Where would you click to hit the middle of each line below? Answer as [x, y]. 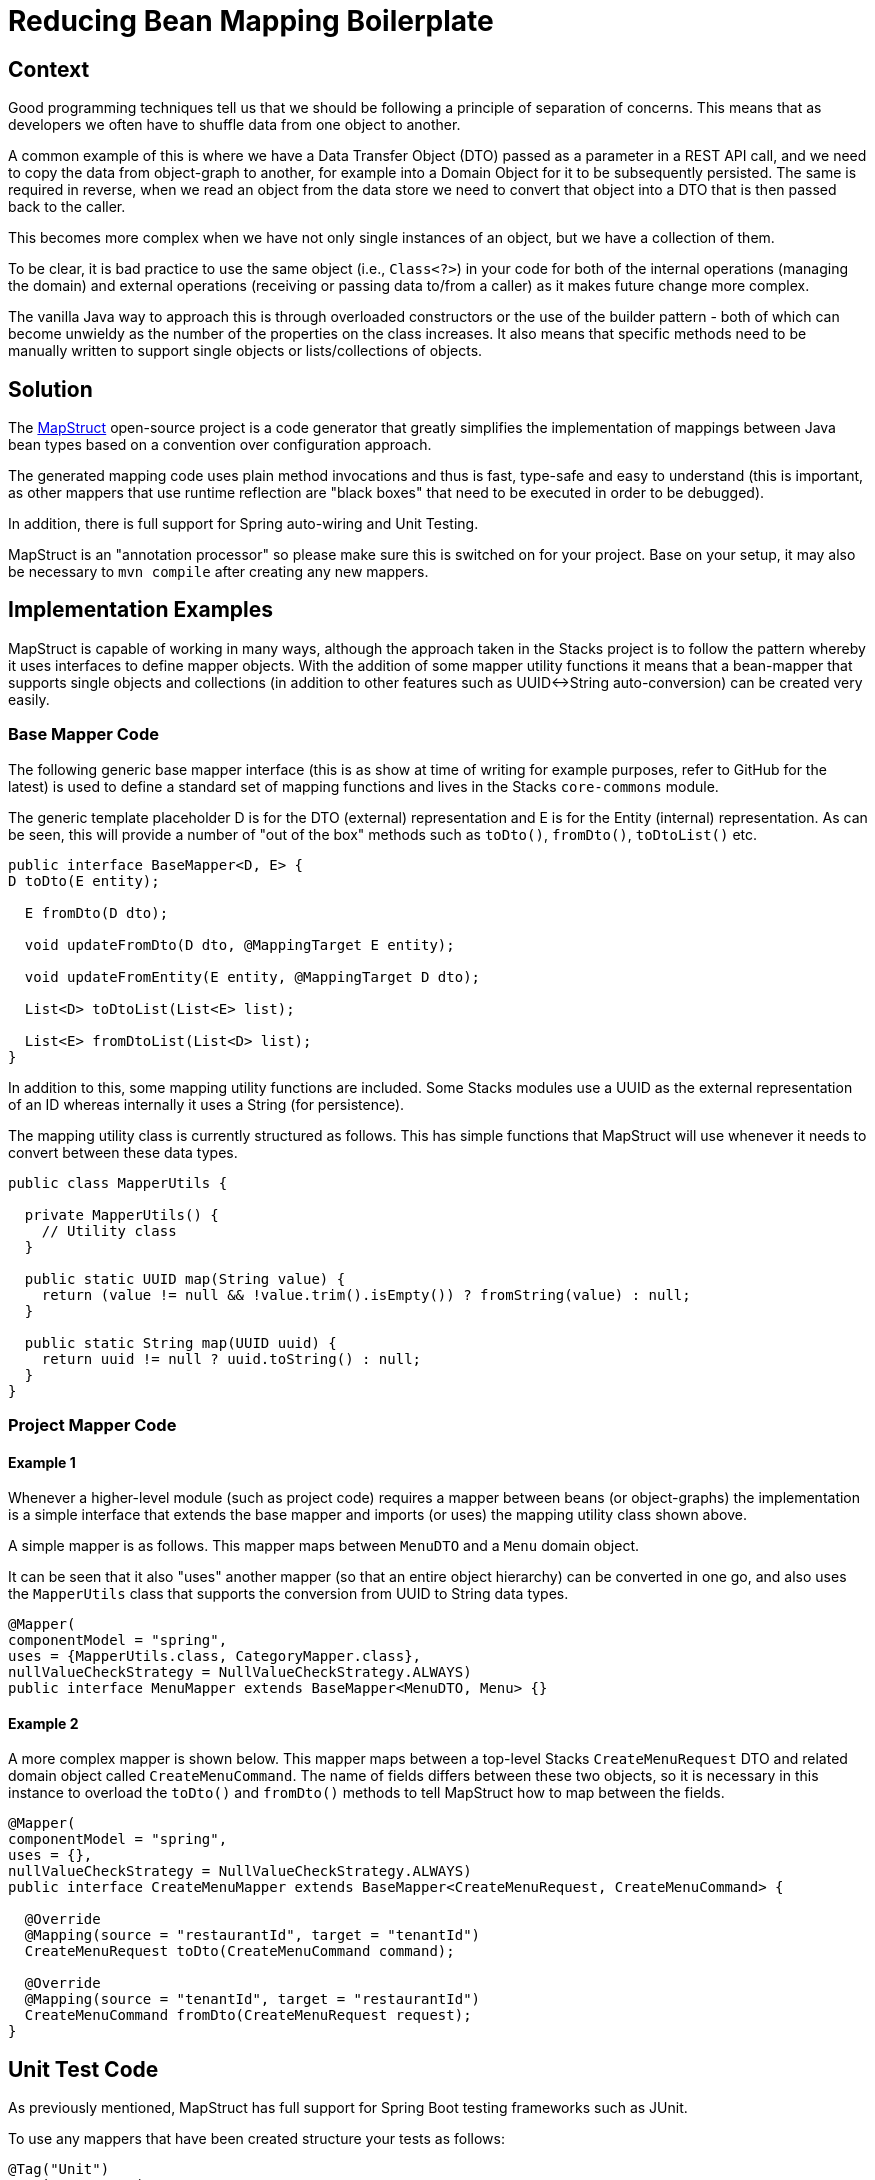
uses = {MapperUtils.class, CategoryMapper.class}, [215, 1656]
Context [49, 69]
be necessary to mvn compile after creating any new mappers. [218, 572]
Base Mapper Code [83, 734]
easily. [29, 699]
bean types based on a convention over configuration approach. [220, 445]
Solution [50, 389]
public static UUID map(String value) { [185, 1278]
